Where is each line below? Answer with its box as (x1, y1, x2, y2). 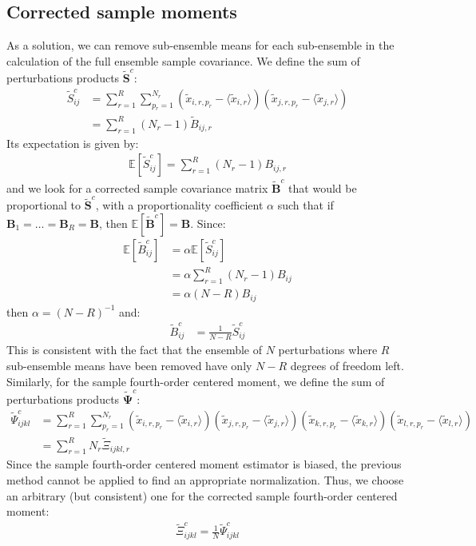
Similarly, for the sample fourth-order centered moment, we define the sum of (6, 373, 385, 389)
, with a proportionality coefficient (95, 197, 264, 213)
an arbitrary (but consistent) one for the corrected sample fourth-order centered (6, 487, 398, 504)
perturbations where (278, 341, 378, 358)
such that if (277, 197, 334, 213)
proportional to (6, 197, 81, 213)
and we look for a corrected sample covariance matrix (6, 179, 268, 196)
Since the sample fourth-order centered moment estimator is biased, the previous (6, 456, 402, 472)
